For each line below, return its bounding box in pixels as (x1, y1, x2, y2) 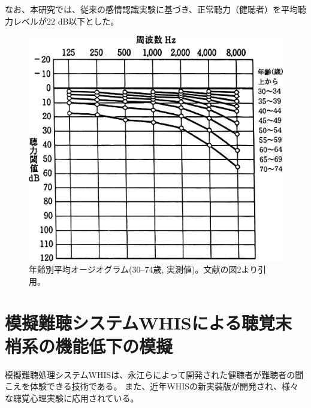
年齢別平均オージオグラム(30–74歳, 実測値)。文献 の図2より (29, 263, 258, 276)
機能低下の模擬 (55, 333, 173, 358)
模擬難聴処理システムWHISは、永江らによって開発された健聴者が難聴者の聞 (5, 368, 304, 380)
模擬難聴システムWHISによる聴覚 (5, 310, 275, 334)
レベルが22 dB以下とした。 (13, 14, 119, 27)
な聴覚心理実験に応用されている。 (5, 391, 139, 404)
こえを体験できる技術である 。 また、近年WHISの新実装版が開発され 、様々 (5, 380, 299, 392)
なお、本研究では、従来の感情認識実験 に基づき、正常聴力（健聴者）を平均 (5, 3, 298, 15)
